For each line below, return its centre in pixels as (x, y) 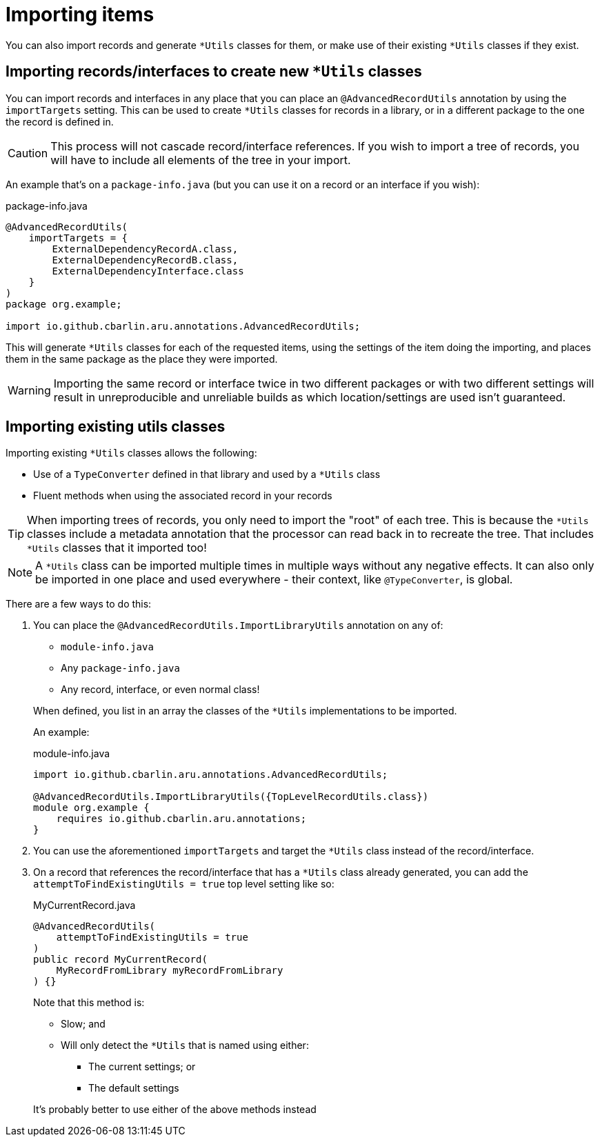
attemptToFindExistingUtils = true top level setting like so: (184, 884)
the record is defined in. (60, 121)
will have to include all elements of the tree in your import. (201, 160)
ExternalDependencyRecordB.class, (145, 260)
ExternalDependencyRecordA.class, (145, 249)
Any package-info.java (120, 668)
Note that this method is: (89, 1003)
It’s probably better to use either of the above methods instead (175, 1110)
